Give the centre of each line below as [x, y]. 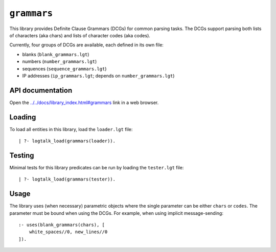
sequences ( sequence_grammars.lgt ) [64, 68]
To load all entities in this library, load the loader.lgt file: [71, 129]
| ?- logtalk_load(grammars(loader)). [67, 141]
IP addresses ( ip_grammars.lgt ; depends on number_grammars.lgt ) [98, 75]
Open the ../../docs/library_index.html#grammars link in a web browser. [84, 103]
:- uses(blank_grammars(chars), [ [62, 225]
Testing [22, 155]
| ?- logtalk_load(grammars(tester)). [67, 179]
